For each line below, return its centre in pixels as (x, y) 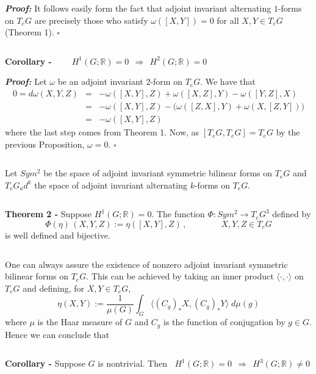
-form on (166, 81)
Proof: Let (26, 81)
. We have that (228, 81)
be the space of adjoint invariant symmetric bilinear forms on (158, 173)
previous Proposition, (45, 144)
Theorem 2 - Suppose (48, 214)
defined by (292, 214)
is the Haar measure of (80, 322)
